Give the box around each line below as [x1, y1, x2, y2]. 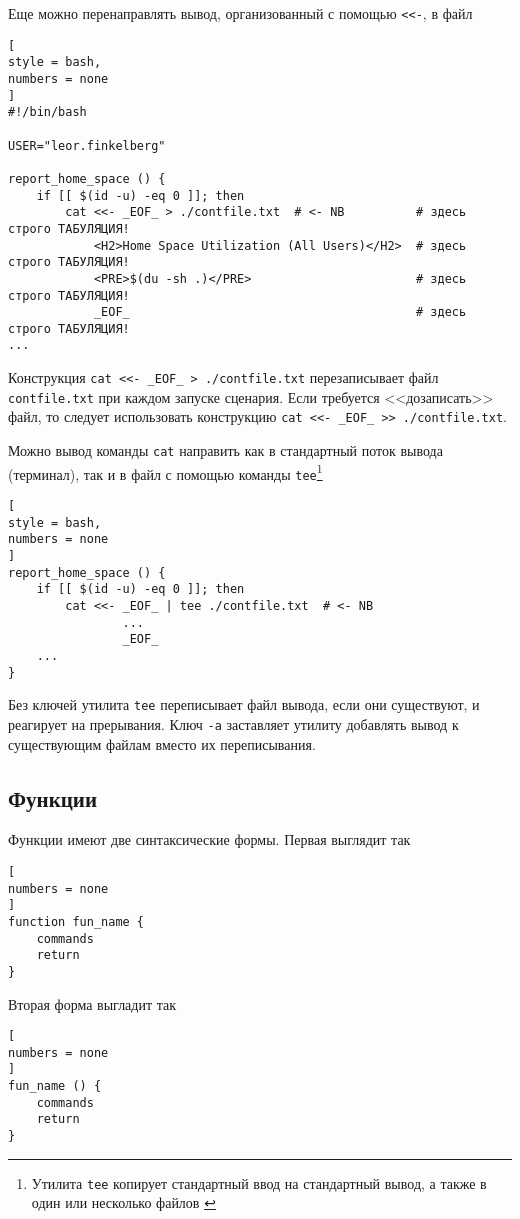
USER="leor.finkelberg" [8, 138, 166, 153]
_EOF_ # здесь [93, 305, 467, 320]
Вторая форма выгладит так [8, 993, 177, 1014]
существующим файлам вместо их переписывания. [8, 733, 316, 754]
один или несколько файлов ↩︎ [31, 1192, 216, 1213]
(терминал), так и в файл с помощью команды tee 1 [8, 460, 323, 484]
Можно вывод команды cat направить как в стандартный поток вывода [8, 440, 443, 461]
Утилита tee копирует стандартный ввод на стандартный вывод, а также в [31, 1172, 487, 1193]
